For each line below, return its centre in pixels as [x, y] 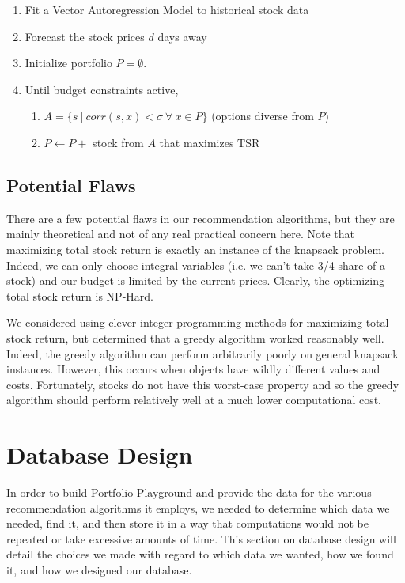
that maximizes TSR [210, 142]
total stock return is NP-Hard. [80, 295]
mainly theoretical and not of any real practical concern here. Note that [181, 234]
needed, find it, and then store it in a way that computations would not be [187, 523]
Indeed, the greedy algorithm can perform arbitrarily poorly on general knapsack [202, 353]
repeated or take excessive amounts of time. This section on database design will [201, 538]
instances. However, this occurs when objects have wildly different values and [193, 369]
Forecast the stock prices [85, 36]
